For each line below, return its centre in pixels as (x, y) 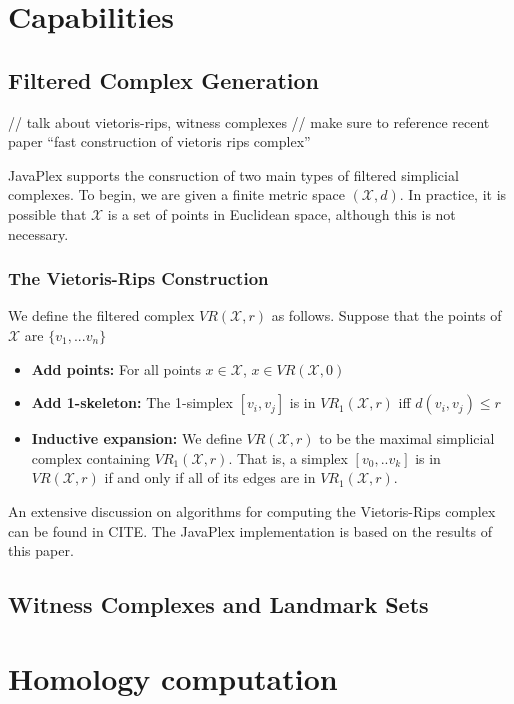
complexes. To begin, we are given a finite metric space (176, 194)
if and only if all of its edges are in (210, 477)
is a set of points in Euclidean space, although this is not (281, 213)
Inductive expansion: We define (136, 438)
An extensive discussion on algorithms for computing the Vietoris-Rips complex (252, 510)
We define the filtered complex (101, 315)
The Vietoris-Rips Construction (138, 278)
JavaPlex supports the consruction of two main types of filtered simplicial (233, 174)
